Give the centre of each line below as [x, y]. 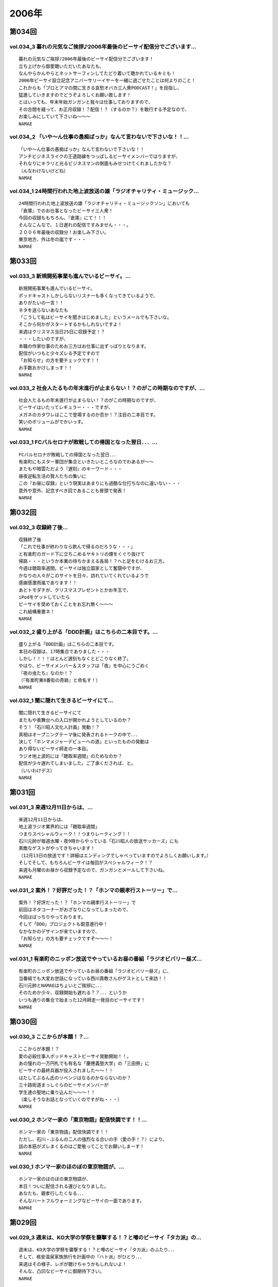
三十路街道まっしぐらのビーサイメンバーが [64, 1085]
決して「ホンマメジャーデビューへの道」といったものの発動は [84, 742]
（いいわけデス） [37, 770]
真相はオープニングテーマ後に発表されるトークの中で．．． [79, 734]
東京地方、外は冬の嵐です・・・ [53, 240]
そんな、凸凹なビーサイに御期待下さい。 [62, 1271]
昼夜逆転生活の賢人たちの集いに [53, 476]
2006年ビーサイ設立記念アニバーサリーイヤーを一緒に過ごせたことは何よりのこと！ [107, 81]
